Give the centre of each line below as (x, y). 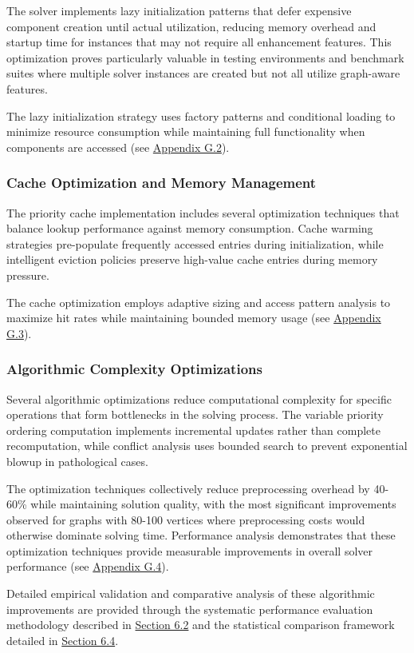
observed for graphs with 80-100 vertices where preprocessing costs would (186, 519)
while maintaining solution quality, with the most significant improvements (213, 504)
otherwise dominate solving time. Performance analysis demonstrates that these (201, 535)
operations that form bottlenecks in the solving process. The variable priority (195, 414)
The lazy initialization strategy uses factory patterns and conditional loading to (201, 115)
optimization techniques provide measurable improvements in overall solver (189, 550)
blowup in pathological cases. (77, 461)
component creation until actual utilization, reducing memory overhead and (191, 26)
